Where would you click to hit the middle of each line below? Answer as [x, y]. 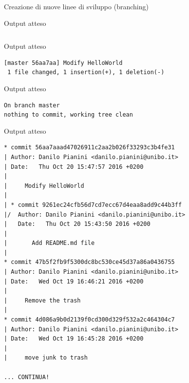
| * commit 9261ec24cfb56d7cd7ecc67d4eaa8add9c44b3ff [93, 205]
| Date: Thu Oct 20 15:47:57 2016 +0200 [74, 167]
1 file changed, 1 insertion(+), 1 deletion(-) [86, 72]
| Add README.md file [49, 243]
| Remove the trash [42, 300]
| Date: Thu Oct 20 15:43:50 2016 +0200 [77, 224]
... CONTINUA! [27, 377]
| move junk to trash [46, 358]
